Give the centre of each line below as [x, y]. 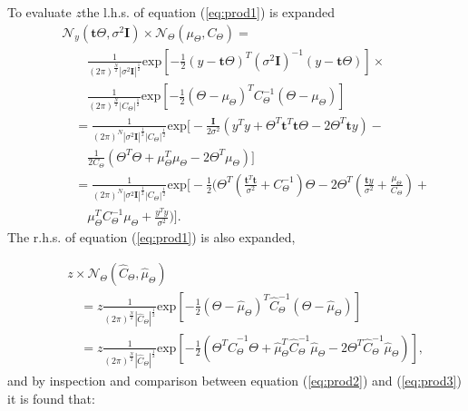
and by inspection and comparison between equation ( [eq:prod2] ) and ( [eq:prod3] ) [234, 381]
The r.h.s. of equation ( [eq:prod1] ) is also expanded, [151, 237]
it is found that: [51, 398]
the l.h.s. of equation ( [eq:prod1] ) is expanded [208, 12]
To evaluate [39, 12]
